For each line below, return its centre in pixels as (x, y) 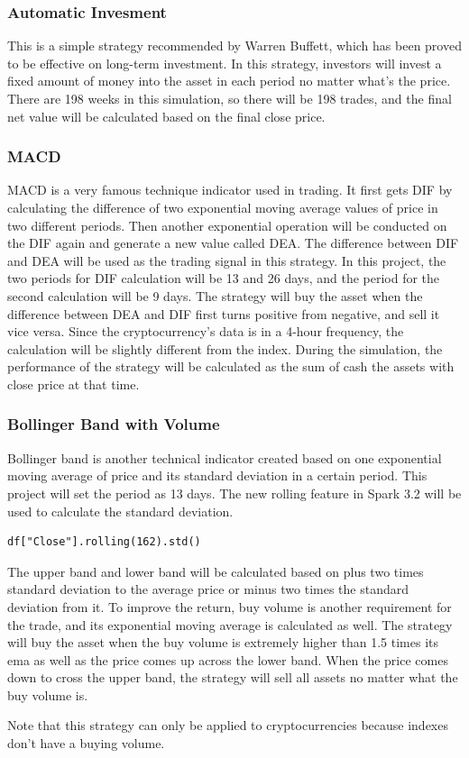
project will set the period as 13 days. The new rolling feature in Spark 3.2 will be (234, 493)
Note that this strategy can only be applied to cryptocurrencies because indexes (228, 725)
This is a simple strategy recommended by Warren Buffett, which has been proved (234, 46)
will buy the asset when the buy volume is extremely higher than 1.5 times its (223, 642)
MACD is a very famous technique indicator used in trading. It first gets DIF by (230, 190)
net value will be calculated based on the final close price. (166, 116)
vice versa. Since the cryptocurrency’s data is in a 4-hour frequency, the (206, 331)
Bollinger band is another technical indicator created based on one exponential (225, 457)
